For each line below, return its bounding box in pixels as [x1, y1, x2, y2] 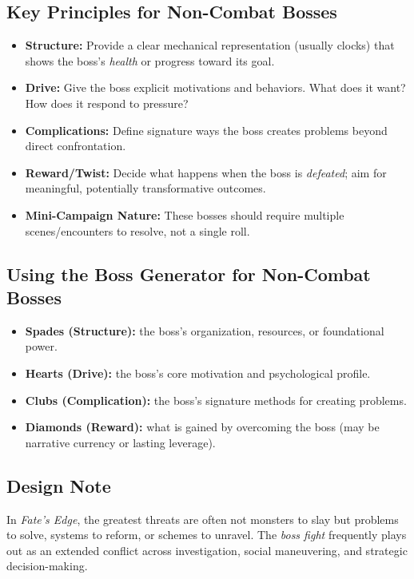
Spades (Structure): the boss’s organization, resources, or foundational [25, 322, 384, 339]
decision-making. [6, 557, 88, 574]
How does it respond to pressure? [25, 94, 189, 111]
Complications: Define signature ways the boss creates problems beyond [25, 121, 388, 138]
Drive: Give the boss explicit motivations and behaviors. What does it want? [25, 79, 406, 96]
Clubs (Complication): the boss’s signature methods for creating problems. [25, 391, 407, 408]
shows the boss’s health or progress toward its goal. [25, 52, 275, 69]
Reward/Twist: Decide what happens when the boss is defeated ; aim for [25, 164, 387, 180]
